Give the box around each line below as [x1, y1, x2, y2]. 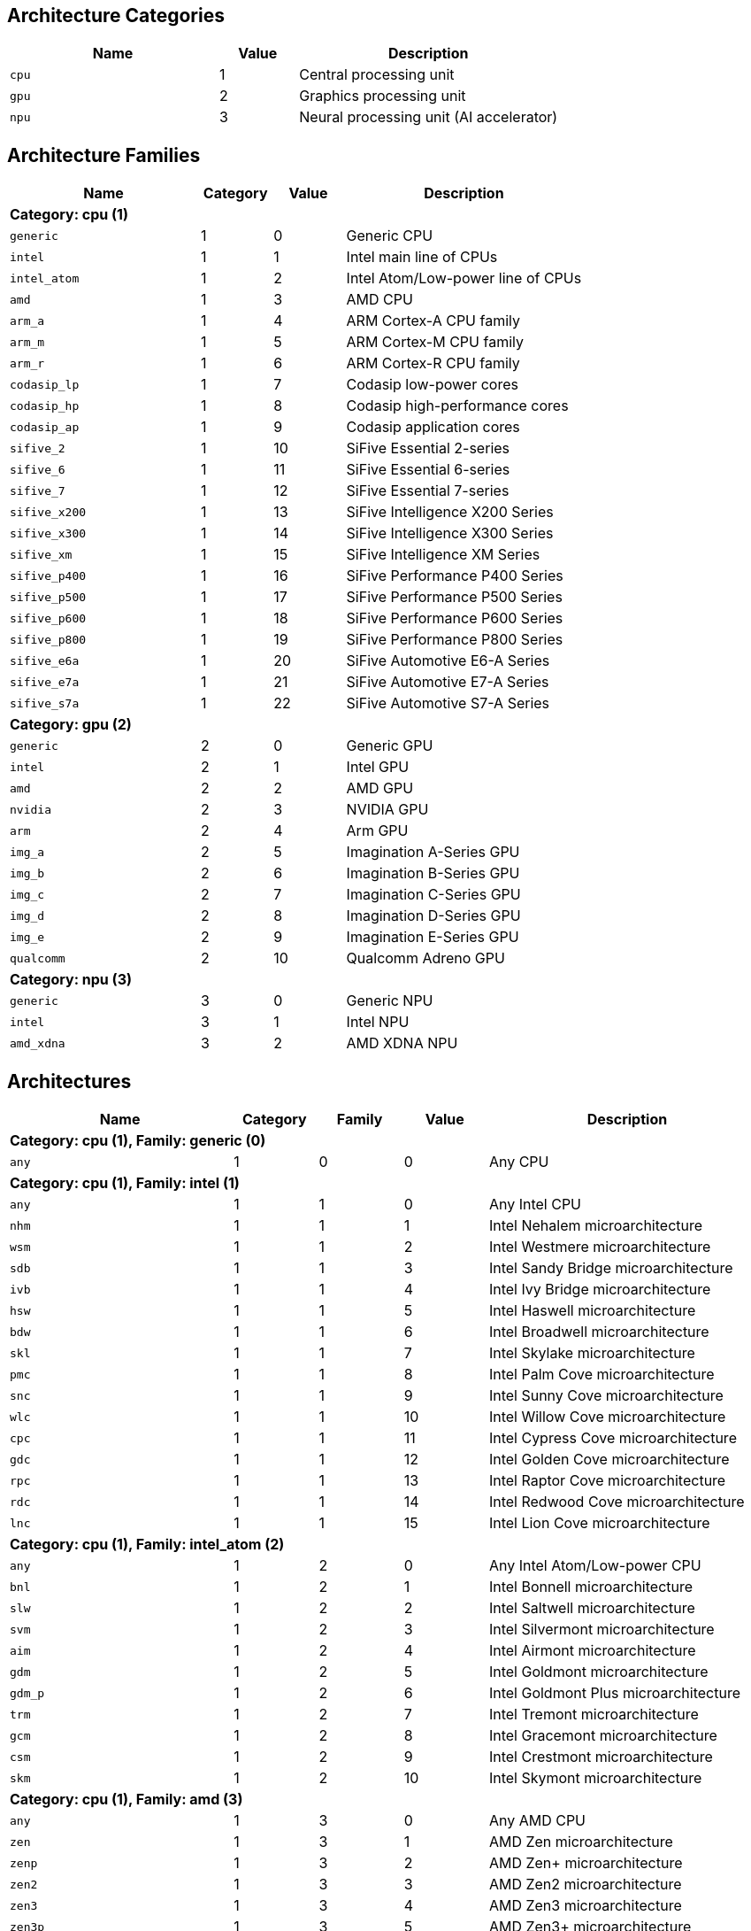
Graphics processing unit [299, 87, 466, 105]
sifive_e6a [10, 653, 80, 668]
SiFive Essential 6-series [346, 460, 510, 479]
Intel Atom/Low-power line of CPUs [346, 269, 582, 288]
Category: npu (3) [10, 970, 132, 989]
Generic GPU [346, 737, 433, 755]
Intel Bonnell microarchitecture [488, 1578, 694, 1596]
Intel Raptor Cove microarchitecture [488, 1471, 726, 1490]
